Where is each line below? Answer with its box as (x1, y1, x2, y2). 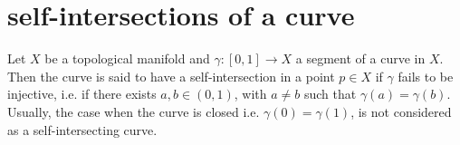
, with (234, 84, 267, 103)
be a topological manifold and (44, 49, 210, 68)
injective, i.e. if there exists (7, 84, 157, 103)
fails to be (398, 66, 454, 85)
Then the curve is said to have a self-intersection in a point (7, 66, 335, 85)
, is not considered (350, 101, 452, 121)
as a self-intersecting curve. (7, 120, 158, 139)
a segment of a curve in (295, 49, 426, 68)
